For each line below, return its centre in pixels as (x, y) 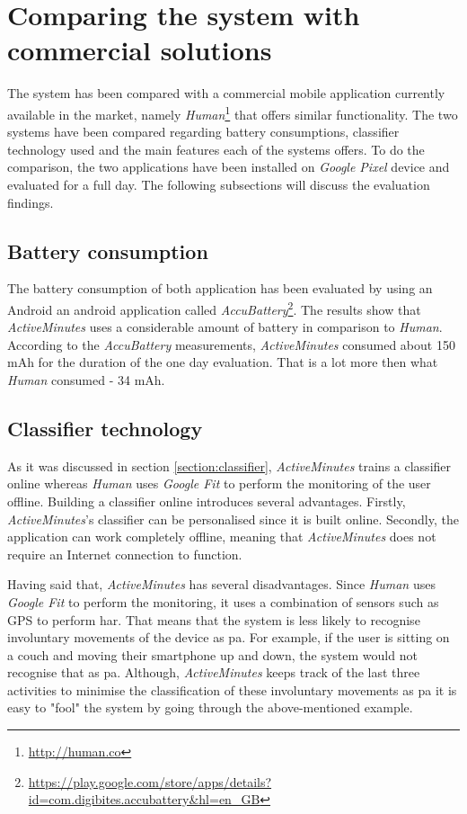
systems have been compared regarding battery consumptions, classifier (203, 132)
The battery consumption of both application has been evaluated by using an (220, 288)
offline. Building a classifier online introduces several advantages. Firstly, (207, 501)
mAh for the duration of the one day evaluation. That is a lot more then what (223, 362)
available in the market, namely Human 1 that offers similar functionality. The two (233, 112)
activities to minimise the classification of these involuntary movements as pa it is (232, 689)
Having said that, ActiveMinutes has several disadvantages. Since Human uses (221, 584)
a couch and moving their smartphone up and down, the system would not (212, 654)
